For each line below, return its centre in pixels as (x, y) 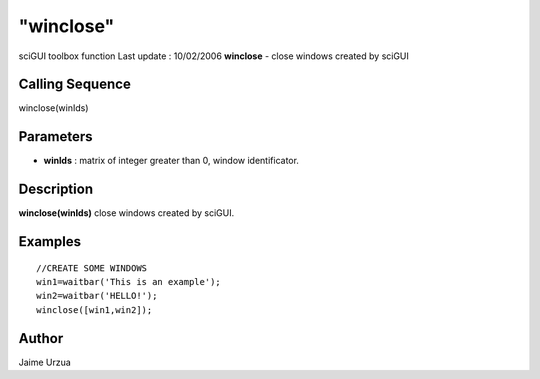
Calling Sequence (75, 84)
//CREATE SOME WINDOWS (92, 268)
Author (41, 338)
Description (56, 189)
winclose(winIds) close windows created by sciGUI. (126, 213)
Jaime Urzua (45, 362)
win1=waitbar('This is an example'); (129, 282)
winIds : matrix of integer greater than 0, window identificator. (171, 161)
